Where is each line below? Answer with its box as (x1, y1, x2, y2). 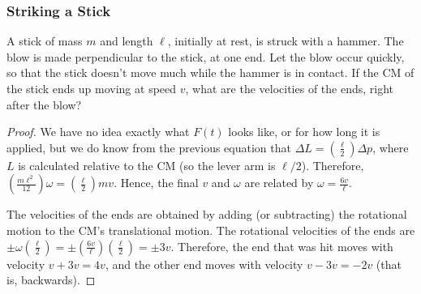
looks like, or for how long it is (228, 123, 380, 140)
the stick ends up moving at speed (6, 80, 177, 96)
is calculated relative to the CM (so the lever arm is (18, 156, 276, 173)
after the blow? (6, 96, 82, 113)
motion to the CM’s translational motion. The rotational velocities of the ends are (6, 221, 415, 238)
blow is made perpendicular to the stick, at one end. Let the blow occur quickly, (6, 48, 405, 65)
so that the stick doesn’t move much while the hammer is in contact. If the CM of (6, 64, 415, 81)
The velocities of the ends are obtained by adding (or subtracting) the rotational (6, 206, 407, 223)
